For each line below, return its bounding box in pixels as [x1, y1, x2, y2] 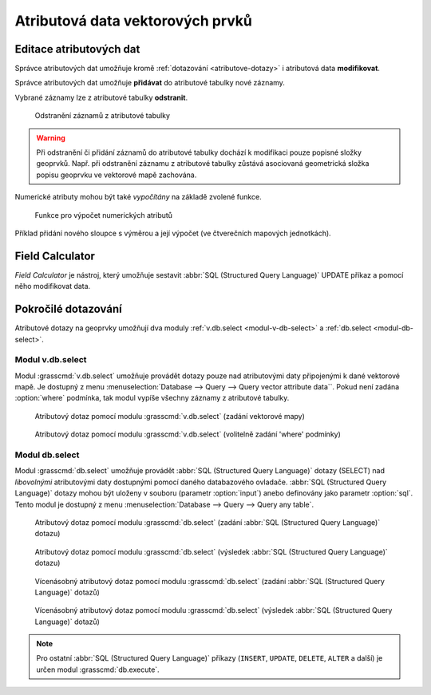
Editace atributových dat [14, 42, 140, 56]
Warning [36, 132, 65, 143]
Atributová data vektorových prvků [14, 12, 253, 30]
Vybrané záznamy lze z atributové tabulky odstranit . [14, 93, 188, 102]
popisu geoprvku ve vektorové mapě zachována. [36, 170, 197, 180]
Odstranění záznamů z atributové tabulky [34, 111, 171, 120]
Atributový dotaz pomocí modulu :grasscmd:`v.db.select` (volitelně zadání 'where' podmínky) [34, 429, 341, 439]
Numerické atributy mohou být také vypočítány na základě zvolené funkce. [14, 192, 263, 202]
